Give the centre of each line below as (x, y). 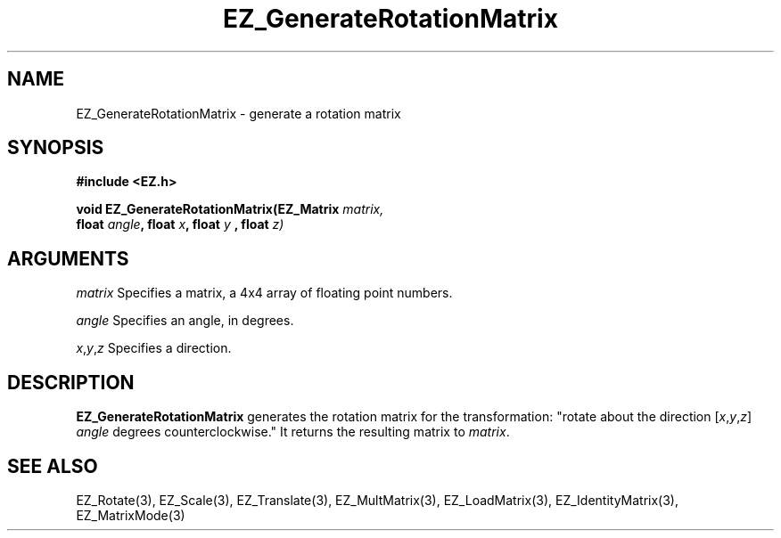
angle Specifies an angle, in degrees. (185, 321)
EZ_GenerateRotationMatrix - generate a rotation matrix (238, 113)
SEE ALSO (53, 466)
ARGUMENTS (68, 258)
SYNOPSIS (56, 148)
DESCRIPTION (71, 382)
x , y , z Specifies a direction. (154, 348)
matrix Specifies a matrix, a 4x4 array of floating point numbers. (264, 293)
